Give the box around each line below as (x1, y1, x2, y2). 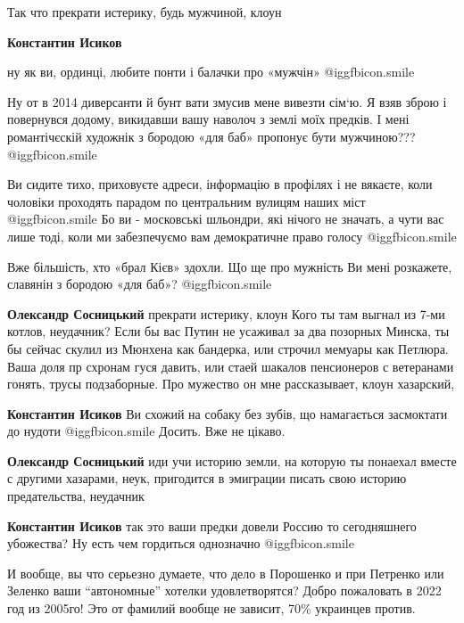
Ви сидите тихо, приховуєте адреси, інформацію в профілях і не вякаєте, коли (7, 175, 433, 193)
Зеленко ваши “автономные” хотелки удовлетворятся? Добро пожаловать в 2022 (7, 581, 442, 600)
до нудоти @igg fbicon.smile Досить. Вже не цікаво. (7, 422, 286, 440)
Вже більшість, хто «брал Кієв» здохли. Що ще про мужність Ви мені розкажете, (7, 257, 452, 275)
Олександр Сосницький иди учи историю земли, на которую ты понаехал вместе (7, 451, 457, 470)
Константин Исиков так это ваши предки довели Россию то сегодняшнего (7, 516, 417, 535)
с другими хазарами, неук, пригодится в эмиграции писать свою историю (7, 469, 407, 488)
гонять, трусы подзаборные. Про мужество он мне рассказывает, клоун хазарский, (7, 374, 455, 393)
